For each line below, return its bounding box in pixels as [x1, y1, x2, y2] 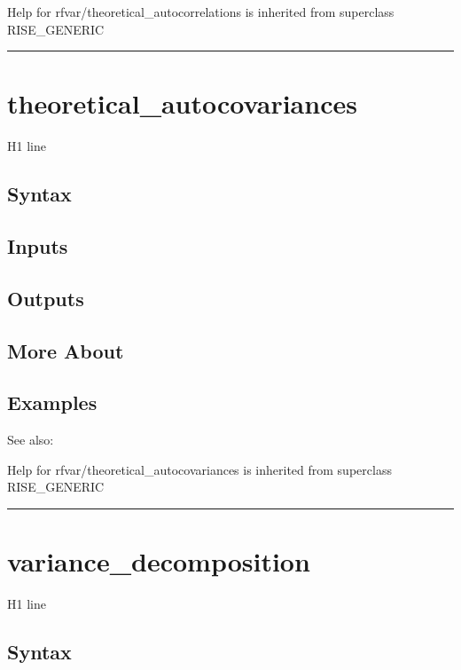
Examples [7, 389, 98, 416]
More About [7, 336, 124, 364]
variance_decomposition [7, 543, 310, 579]
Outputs [7, 284, 84, 311]
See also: [7, 430, 54, 449]
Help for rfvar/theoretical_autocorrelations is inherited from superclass [7, 3, 395, 20]
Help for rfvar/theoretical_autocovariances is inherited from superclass [7, 460, 392, 478]
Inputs [7, 233, 68, 260]
